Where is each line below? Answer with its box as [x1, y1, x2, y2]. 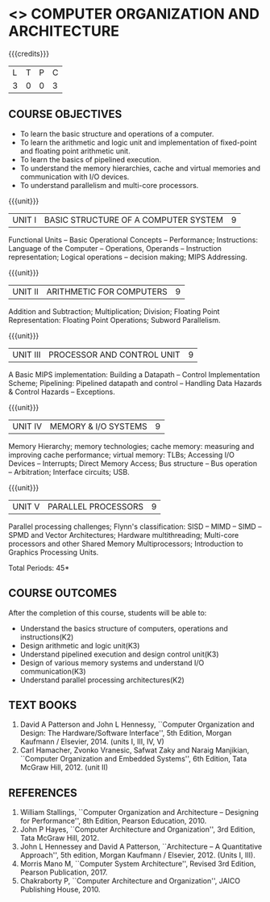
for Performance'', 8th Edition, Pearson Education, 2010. [19, 816, 207, 826]
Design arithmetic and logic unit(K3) [19, 640, 140, 650]
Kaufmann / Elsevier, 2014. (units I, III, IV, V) [19, 736, 165, 747]
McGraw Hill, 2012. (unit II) [19, 762, 109, 772]
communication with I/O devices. [19, 171, 130, 182]
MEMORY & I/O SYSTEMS [49, 421, 147, 432]
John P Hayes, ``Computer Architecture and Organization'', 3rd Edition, [19, 824, 255, 834]
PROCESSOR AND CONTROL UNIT [48, 349, 181, 360]
